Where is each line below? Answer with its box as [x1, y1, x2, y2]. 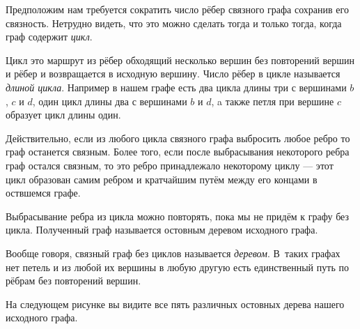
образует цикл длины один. [6, 107, 121, 122]
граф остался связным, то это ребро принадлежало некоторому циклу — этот [6, 158, 334, 172]
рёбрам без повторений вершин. [6, 273, 141, 288]
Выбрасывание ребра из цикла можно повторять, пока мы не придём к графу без [6, 208, 350, 223]
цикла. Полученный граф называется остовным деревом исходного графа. [6, 222, 318, 237]
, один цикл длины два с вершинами [32, 93, 187, 108]
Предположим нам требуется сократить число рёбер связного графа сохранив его [6, 2, 349, 16]
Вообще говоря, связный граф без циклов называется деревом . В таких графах [6, 245, 341, 260]
